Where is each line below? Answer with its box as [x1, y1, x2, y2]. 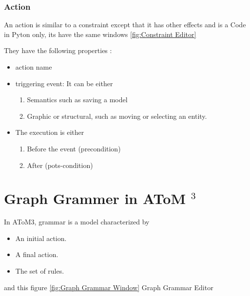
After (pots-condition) [27, 160, 93, 170]
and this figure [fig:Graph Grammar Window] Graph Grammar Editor [4, 282, 213, 292]
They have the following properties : [4, 45, 112, 55]
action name [15, 62, 52, 72]
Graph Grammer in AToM [4, 188, 186, 208]
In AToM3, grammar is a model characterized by [4, 217, 150, 227]
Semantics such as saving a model [27, 94, 128, 105]
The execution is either [15, 127, 84, 137]
